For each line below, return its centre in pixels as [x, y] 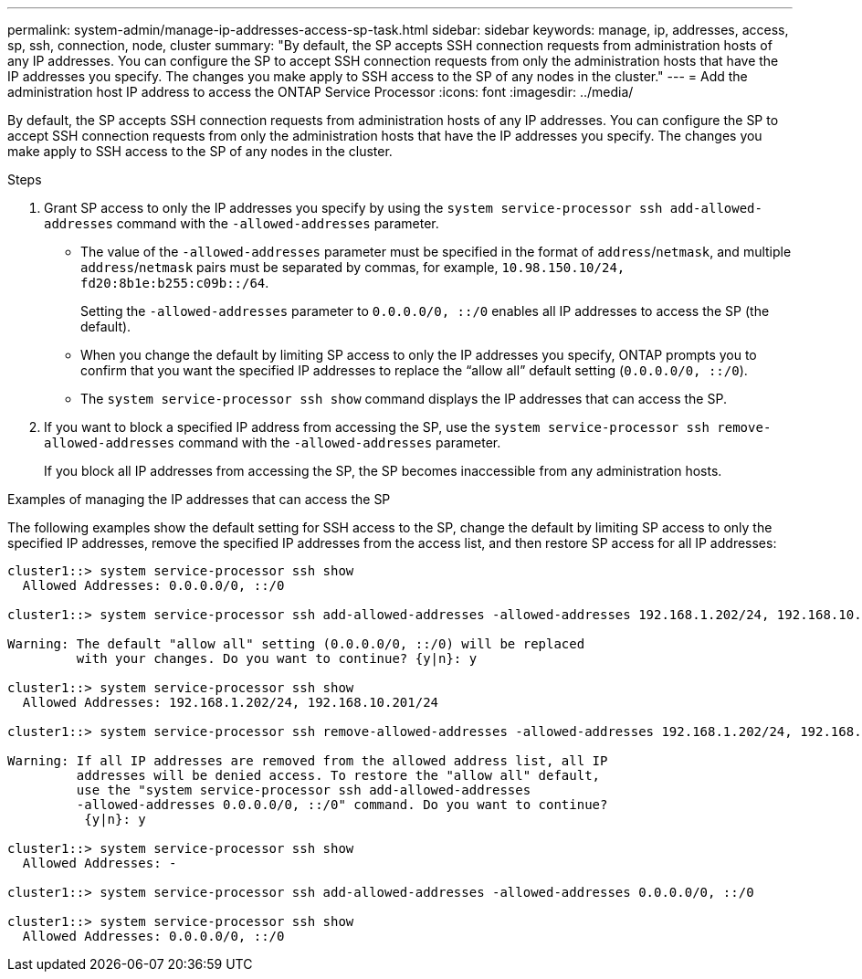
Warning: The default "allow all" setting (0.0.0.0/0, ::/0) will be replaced [296, 644]
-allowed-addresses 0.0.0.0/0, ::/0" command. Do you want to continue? [342, 805]
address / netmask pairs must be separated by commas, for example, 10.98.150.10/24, [353, 267]
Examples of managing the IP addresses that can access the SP [199, 499]
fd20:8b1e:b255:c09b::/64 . [175, 283]
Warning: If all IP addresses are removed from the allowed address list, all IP [308, 761]
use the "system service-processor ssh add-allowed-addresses [304, 790]
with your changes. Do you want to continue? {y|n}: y [277, 658]
